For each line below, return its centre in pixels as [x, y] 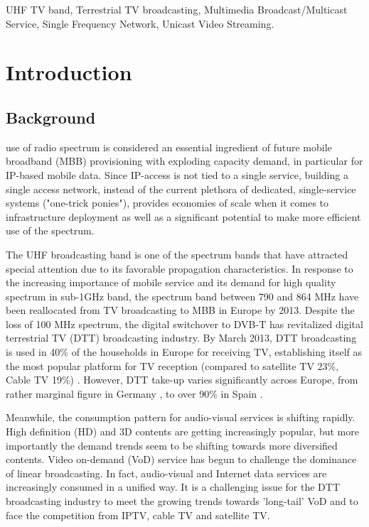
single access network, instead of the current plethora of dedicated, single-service [181, 189]
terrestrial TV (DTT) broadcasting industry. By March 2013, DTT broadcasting [181, 338]
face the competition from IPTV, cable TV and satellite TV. [138, 515]
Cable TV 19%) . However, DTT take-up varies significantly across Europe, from [182, 380]
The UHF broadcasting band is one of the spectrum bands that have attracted [177, 254]
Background [51, 117]
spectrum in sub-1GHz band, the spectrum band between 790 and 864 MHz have [182, 296]
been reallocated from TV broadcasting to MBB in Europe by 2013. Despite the [180, 310]
